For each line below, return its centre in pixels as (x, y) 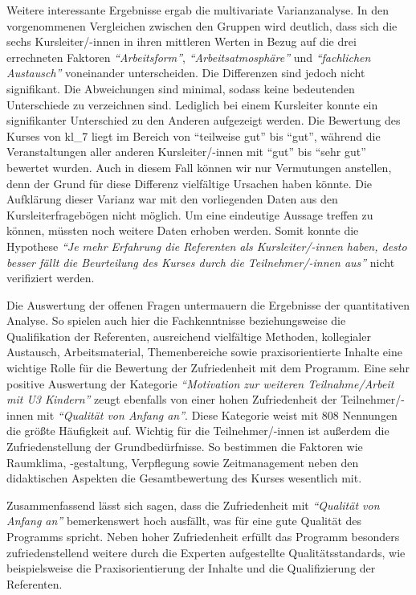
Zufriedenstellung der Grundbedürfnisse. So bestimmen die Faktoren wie (185, 447)
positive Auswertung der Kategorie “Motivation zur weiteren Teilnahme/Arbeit (200, 383)
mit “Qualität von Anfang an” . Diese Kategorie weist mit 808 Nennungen (217, 414)
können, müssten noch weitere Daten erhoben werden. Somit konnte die (183, 230)
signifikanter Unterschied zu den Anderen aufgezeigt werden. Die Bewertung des (204, 120)
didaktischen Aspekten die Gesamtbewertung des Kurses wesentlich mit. (184, 478)
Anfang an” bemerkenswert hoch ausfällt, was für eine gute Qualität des (184, 521)
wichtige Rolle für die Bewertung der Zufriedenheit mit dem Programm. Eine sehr (208, 368)
